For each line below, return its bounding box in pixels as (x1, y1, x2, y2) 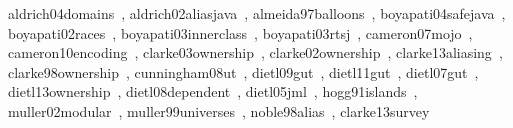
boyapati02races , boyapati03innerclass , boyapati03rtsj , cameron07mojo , (8, 22, 473, 43)
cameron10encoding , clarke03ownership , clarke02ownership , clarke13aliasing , (8, 42, 503, 63)
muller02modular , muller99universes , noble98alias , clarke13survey (8, 100, 430, 121)
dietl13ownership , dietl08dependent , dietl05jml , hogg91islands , (8, 81, 418, 102)
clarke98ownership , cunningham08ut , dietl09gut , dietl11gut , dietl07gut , (8, 61, 479, 82)
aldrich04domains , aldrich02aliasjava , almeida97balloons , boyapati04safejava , (8, 3, 506, 23)
